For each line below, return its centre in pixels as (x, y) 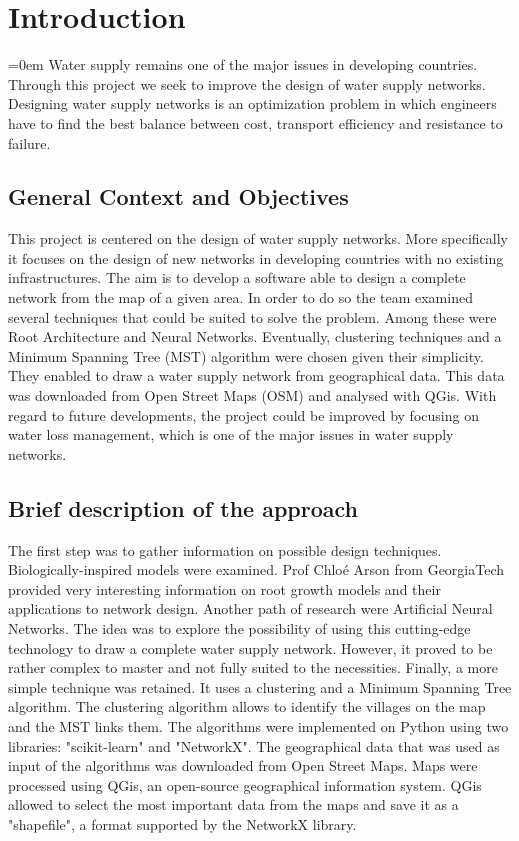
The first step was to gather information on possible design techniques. (225, 549)
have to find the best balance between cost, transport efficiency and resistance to (255, 122)
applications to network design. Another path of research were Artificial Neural (250, 608)
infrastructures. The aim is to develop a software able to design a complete (237, 277)
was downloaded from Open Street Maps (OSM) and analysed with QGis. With (252, 395)
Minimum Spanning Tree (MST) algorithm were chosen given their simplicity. (246, 355)
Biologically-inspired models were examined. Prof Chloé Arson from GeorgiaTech (256, 569)
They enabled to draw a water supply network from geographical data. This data (256, 375)
